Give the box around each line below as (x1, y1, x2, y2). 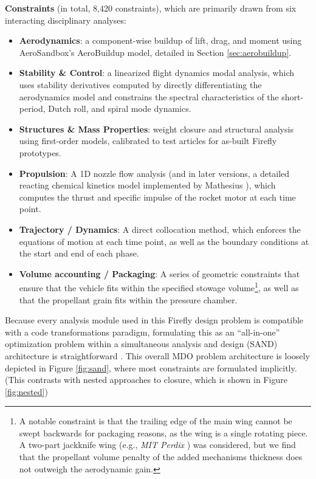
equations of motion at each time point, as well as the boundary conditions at (19, 235, 309, 247)
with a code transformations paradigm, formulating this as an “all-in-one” (5, 325, 280, 338)
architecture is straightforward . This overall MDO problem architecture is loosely (5, 349, 310, 362)
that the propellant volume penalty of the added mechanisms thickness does (19, 450, 303, 463)
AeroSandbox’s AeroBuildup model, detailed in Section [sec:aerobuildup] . (19, 46, 292, 58)
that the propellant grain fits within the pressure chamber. (19, 293, 238, 306)
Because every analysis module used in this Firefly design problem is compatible (5, 314, 304, 326)
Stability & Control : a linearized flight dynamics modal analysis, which (19, 66, 294, 79)
